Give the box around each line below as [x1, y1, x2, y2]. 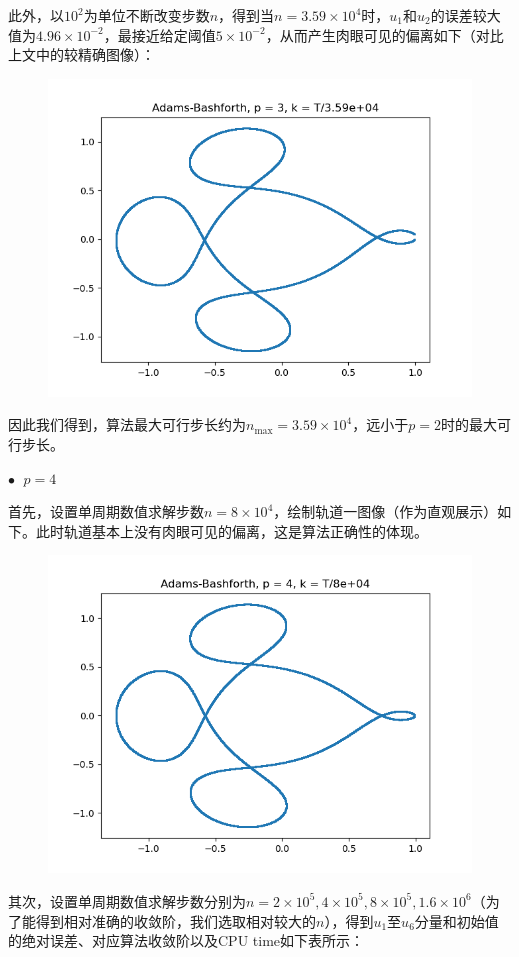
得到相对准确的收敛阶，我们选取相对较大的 [35, 910, 316, 931]
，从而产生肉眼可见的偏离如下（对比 [265, 24, 504, 45]
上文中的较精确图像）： [8, 44, 155, 65]
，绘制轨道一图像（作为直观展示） [273, 501, 498, 522]
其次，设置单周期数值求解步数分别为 [8, 890, 246, 911]
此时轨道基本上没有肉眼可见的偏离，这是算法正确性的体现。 [35, 520, 428, 541]
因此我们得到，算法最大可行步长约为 [8, 414, 246, 435]
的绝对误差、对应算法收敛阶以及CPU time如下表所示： [8, 930, 365, 951]
